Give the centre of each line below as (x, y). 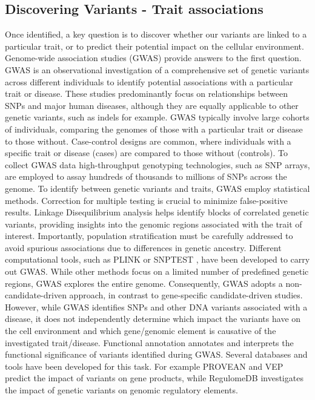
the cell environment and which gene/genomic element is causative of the (141, 331)
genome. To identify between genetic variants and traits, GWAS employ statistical (157, 188)
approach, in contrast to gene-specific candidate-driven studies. (186, 295)
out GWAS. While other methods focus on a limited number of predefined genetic (157, 271)
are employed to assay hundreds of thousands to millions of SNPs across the (146, 176)
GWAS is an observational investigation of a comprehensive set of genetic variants (157, 69)
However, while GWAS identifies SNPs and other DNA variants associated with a (156, 307)
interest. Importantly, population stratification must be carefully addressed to (149, 236)
